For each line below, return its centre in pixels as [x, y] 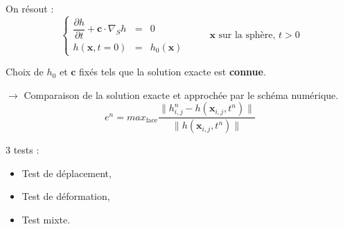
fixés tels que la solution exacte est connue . [173, 72]
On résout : [30, 8]
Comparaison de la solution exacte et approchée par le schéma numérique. [181, 94]
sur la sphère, [247, 35]
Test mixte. [46, 220]
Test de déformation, [66, 196]
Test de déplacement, [67, 173]
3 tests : [23, 150]
